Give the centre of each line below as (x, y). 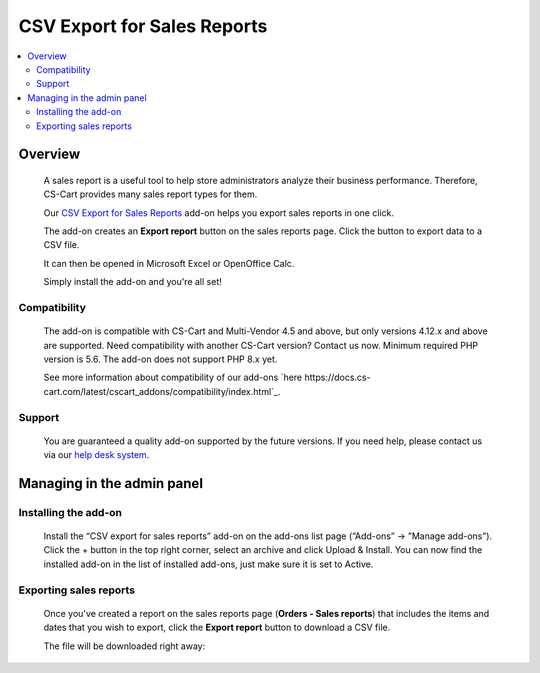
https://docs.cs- (337, 377)
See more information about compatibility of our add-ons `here (173, 377)
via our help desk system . (96, 455)
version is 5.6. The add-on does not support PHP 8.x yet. (160, 359)
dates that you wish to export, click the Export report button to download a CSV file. (217, 627)
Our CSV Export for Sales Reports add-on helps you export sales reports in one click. (219, 212)
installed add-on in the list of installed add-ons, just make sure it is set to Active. (208, 564)
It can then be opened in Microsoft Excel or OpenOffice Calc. (169, 263)
